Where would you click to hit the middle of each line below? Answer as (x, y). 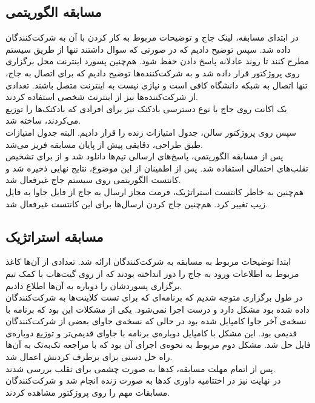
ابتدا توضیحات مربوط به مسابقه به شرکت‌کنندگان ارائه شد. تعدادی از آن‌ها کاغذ (148, 261)
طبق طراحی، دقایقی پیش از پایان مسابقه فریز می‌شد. (104, 144)
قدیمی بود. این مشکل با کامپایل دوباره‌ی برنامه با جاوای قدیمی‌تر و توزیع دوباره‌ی (151, 332)
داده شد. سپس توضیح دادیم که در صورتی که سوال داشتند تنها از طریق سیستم (148, 49)
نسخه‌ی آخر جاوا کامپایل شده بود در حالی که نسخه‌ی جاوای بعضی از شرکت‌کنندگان (156, 321)
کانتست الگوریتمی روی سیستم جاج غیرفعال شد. (93, 180)
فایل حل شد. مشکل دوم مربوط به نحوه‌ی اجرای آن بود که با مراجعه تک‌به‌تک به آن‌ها (158, 345)
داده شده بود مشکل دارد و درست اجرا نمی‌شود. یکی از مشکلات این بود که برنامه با (157, 309)
